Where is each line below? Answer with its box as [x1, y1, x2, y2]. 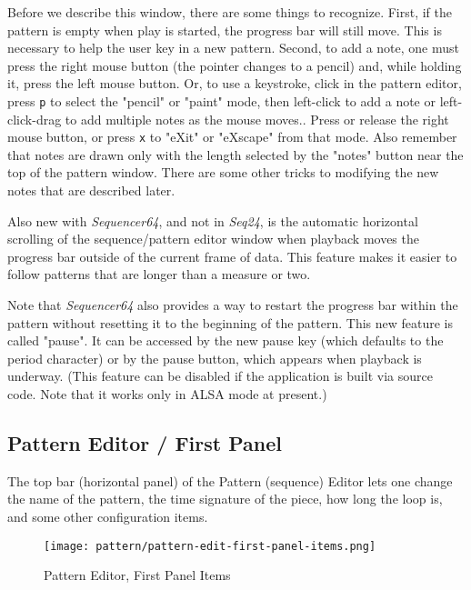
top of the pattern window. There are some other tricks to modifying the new [7, 163, 439, 182]
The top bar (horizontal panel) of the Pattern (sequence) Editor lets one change [7, 471, 453, 490]
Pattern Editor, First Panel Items [44, 565, 231, 585]
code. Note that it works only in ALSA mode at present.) [7, 385, 327, 403]
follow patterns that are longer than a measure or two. [7, 265, 311, 284]
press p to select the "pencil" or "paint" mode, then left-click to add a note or [7, 91, 436, 110]
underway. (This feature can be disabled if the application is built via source [7, 366, 433, 385]
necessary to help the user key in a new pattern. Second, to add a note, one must [7, 38, 459, 57]
